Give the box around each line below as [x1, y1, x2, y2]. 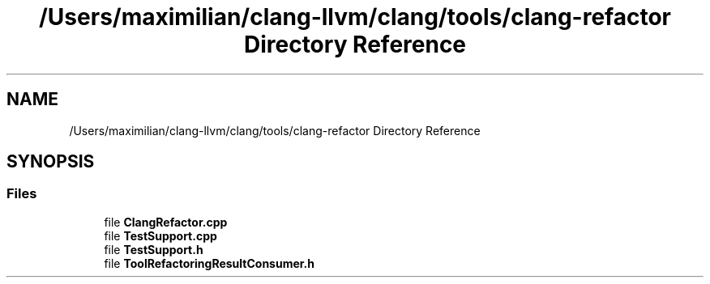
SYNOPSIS [6, 151, 95, 172]
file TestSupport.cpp [104, 228, 217, 243]
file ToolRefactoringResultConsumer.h [104, 256, 314, 270]
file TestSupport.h [104, 242, 203, 256]
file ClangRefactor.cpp [104, 214, 228, 229]
